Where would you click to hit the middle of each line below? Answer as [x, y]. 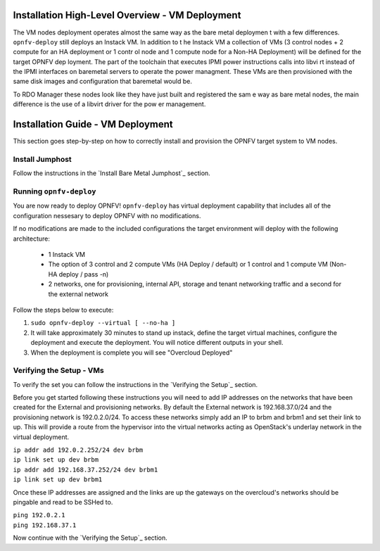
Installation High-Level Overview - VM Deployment [127, 15]
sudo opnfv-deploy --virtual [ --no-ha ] [103, 323]
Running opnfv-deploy [55, 191]
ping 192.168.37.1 [45, 525]
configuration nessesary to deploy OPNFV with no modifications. [107, 215]
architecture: [32, 239]
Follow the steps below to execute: [63, 310]
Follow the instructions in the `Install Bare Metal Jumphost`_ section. [112, 173]
